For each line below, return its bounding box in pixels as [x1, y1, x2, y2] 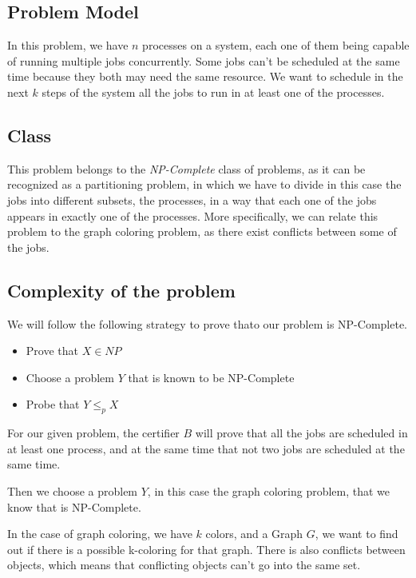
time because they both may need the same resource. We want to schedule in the [7, 68, 403, 85]
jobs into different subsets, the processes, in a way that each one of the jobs [7, 191, 377, 208]
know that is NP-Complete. [7, 498, 141, 515]
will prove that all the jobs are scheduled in [195, 425, 408, 441]
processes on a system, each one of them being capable [142, 37, 410, 54]
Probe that [26, 396, 80, 413]
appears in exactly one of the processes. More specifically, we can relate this [7, 207, 378, 224]
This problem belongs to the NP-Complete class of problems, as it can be [7, 160, 366, 177]
